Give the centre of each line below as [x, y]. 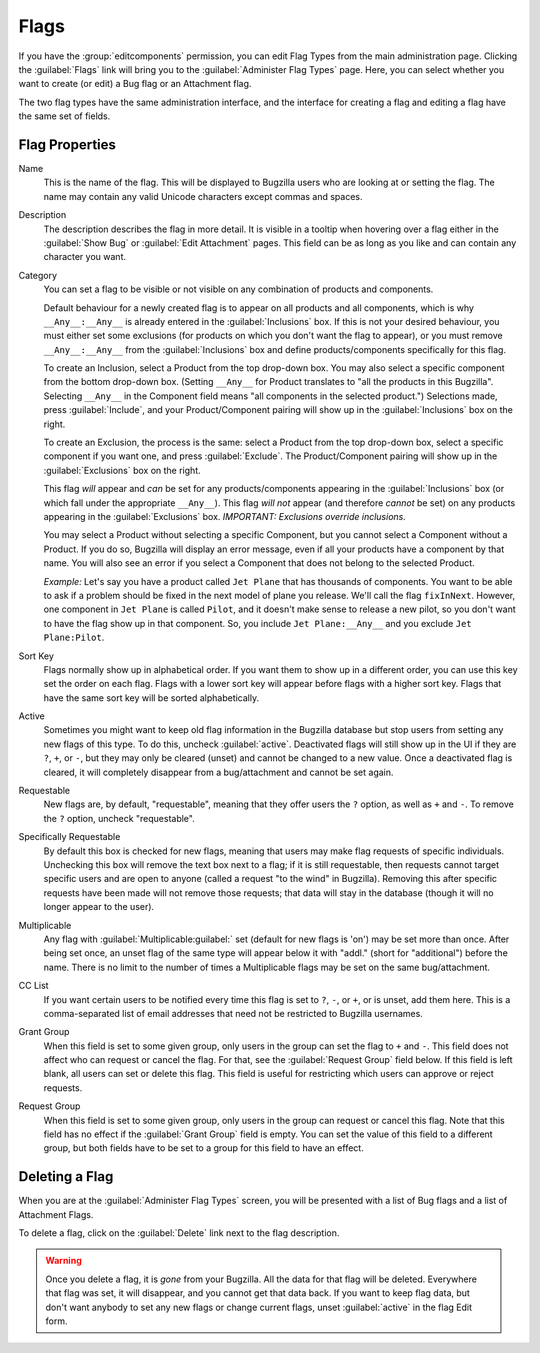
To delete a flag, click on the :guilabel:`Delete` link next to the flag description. [179, 1233]
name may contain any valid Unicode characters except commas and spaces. [203, 196]
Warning [63, 1261]
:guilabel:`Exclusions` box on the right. [122, 470]
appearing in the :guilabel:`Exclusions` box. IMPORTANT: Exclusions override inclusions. [225, 516]
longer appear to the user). [99, 907]
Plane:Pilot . [74, 637]
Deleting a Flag [66, 1176]
